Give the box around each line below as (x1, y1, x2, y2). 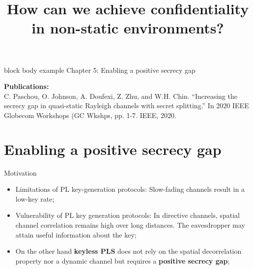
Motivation (4, 167, 37, 178)
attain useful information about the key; (15, 229, 137, 239)
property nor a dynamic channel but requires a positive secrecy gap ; (15, 255, 230, 266)
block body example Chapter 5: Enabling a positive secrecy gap (4, 64, 196, 75)
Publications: (4, 81, 49, 91)
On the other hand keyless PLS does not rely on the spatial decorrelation (15, 246, 242, 256)
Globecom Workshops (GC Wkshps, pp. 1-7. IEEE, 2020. (4, 110, 176, 120)
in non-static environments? (31, 18, 224, 38)
